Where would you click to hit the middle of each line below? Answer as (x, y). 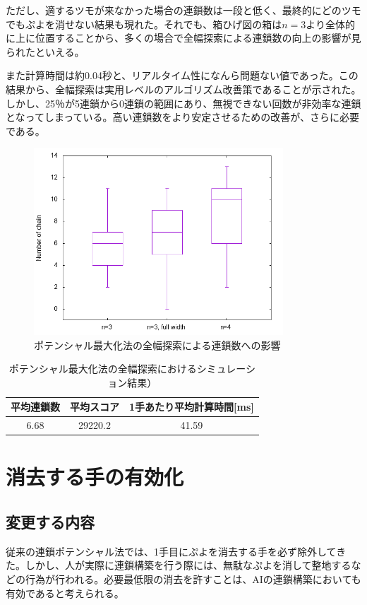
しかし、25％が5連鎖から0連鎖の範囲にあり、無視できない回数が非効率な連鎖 (183, 103)
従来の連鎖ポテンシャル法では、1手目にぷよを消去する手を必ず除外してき (176, 551)
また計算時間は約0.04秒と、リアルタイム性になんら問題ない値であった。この (182, 75)
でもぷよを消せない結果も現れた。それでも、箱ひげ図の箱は (144, 24)
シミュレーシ (226, 369)
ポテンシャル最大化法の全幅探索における (103, 369)
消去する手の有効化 (95, 477)
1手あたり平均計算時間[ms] (192, 407)
